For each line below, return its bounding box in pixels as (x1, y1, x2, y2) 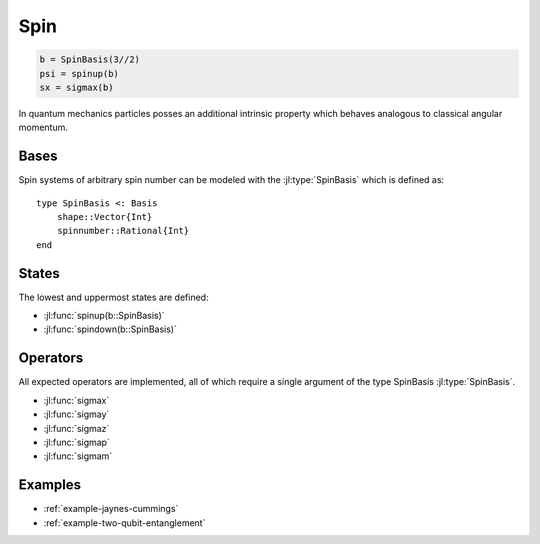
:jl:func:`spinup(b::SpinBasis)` (43, 310, 165, 322)
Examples (18, 476, 82, 494)
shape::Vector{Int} (56, 211, 153, 222)
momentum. (18, 121, 69, 134)
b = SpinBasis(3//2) (39, 54, 140, 65)
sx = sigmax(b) (39, 81, 114, 93)
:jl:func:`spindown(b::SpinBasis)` (43, 323, 177, 335)
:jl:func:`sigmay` (43, 408, 110, 420)
